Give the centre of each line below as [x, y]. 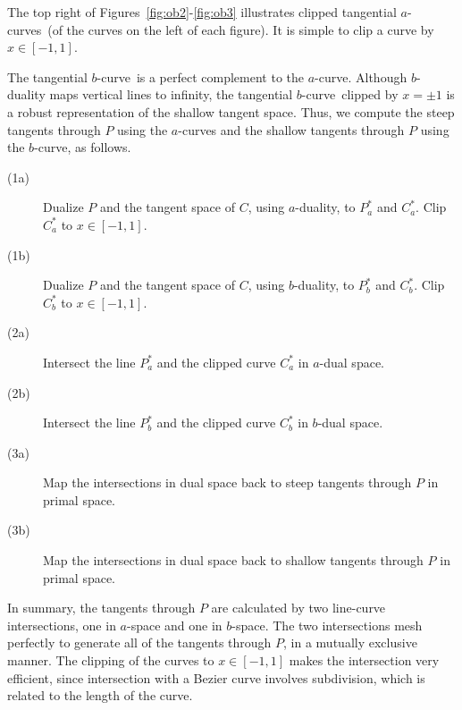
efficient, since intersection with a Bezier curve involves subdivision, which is [216, 677]
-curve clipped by [350, 94]
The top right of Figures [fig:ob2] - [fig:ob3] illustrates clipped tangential [202, 12]
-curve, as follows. [83, 147]
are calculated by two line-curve [298, 608]
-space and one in [174, 625]
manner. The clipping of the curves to [111, 660]
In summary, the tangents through [101, 608]
